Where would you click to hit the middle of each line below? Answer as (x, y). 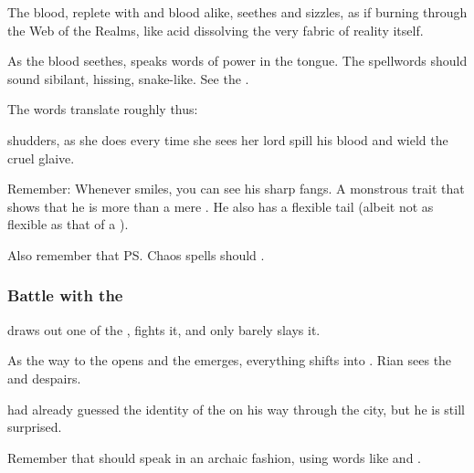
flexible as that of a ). (68, 224)
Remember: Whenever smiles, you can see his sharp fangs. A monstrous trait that (236, 189)
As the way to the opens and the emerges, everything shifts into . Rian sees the (230, 360)
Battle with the (65, 295)
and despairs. (44, 378)
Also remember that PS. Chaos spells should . (136, 254)
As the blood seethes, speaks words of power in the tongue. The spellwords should (237, 61)
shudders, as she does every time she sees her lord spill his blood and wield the (228, 139)
